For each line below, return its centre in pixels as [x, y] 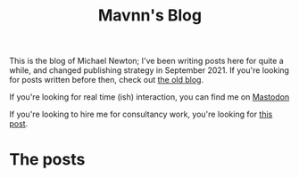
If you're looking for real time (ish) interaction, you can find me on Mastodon [149, 97]
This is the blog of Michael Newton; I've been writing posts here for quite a [146, 61]
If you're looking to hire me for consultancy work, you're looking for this [141, 114]
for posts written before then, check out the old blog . [106, 80]
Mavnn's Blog [150, 16]
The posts [47, 160]
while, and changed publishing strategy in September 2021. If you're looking [149, 70]
